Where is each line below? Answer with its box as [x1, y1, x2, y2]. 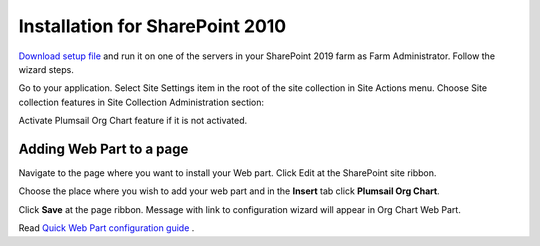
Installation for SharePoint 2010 [18, 15, 287, 37]
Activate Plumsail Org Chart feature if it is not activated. [18, 115, 248, 127]
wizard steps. [18, 63, 74, 75]
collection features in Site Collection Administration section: [18, 96, 265, 108]
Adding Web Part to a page [18, 140, 189, 157]
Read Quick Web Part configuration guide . [18, 222, 195, 234]
